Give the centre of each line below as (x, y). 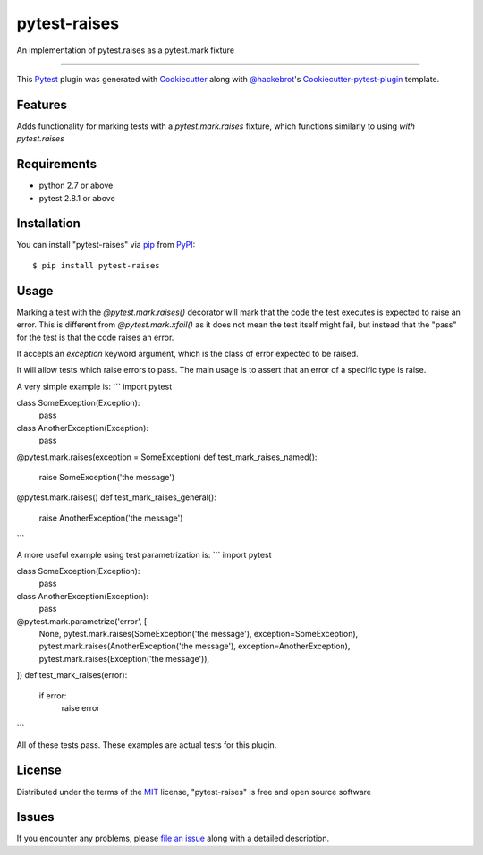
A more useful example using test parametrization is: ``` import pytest (144, 554)
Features (42, 104)
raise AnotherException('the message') (111, 518)
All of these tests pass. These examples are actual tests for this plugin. (147, 745)
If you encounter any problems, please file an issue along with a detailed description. (173, 838)
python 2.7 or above (76, 186)
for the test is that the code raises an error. (95, 337)
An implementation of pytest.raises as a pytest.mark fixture (126, 50)
